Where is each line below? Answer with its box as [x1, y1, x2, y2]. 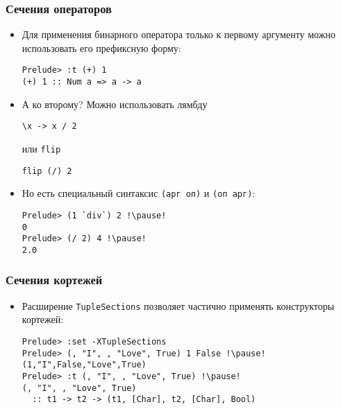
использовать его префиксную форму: [22, 40, 181, 55]
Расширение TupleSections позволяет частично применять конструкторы [22, 298, 335, 313]
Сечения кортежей [6, 271, 103, 288]
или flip [22, 141, 61, 155]
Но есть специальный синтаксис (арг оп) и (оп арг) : [22, 186, 256, 200]
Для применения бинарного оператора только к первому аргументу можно [22, 27, 335, 42]
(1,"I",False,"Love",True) [22, 360, 147, 370]
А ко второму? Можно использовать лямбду [22, 96, 208, 111]
